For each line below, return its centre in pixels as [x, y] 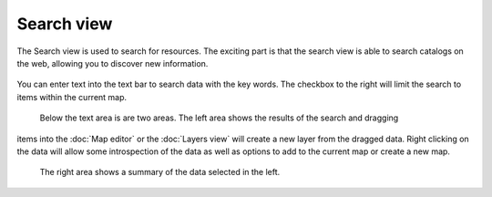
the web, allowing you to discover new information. [113, 63]
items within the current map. [72, 97]
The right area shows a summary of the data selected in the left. [160, 172]
